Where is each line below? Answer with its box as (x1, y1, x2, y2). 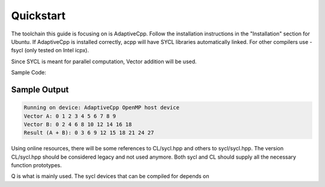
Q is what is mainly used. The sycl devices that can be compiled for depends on (11, 173, 210, 180)
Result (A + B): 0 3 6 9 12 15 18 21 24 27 (23, 129, 155, 136)
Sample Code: (11, 69, 46, 76)
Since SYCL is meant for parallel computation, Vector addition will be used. (11, 58, 197, 65)
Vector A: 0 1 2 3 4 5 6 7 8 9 (23, 112, 117, 120)
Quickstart (11, 9, 66, 22)
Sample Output (11, 84, 69, 94)
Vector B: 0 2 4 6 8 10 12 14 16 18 (23, 121, 132, 127)
